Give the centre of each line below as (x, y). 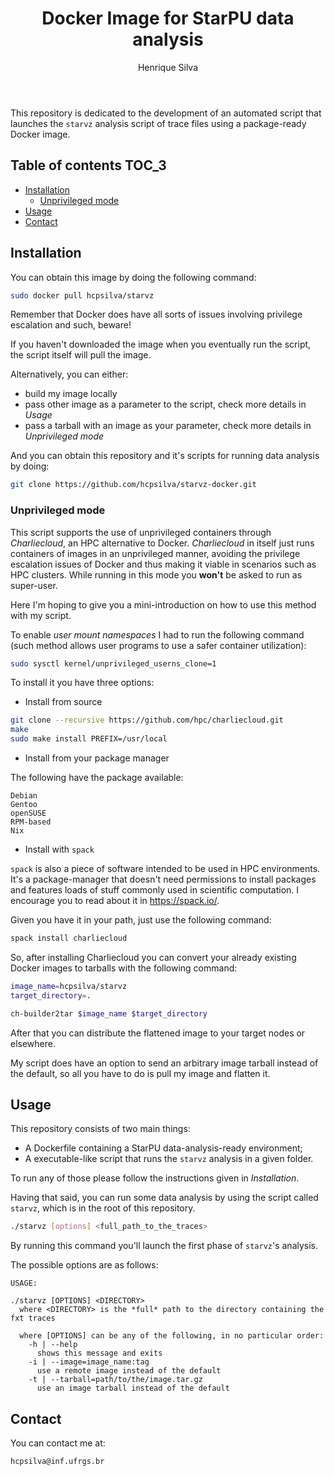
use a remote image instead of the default (129, 1371)
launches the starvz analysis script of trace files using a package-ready (158, 123)
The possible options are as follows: (84, 1265)
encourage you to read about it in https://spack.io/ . (115, 901)
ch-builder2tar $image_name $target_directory (109, 1013)
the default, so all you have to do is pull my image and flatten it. (140, 1073)
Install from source (63, 702)
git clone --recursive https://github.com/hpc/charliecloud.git (147, 720)
